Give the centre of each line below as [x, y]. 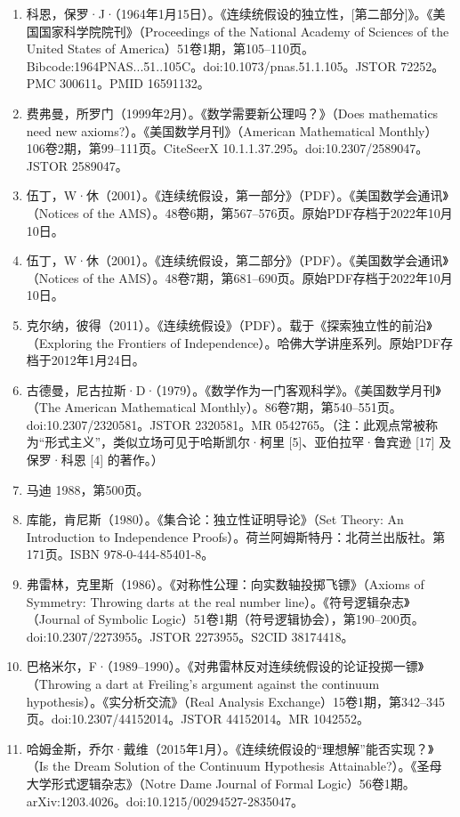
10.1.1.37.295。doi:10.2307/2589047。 [326, 148]
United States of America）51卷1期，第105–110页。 [170, 49]
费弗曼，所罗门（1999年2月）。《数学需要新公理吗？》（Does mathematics [232, 113]
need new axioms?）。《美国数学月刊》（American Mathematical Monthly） [232, 130]
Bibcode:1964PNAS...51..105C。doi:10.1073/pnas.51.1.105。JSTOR [211, 65]
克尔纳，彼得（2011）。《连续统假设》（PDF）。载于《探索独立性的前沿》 [229, 324]
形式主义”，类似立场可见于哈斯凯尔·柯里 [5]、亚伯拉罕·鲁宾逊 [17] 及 [248, 442]
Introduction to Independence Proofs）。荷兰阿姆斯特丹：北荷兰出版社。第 [236, 536]
